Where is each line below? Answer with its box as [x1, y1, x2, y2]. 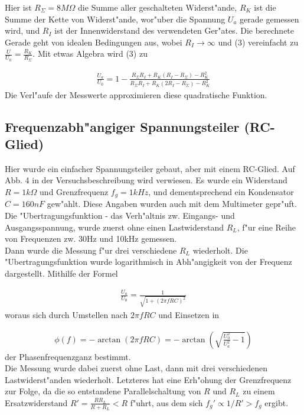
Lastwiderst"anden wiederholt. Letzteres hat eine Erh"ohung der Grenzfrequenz [5, 373, 292, 385]
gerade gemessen [240, 12, 299, 25]
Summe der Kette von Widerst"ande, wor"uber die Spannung [5, 12, 225, 25]
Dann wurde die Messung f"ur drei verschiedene [5, 244, 177, 256]
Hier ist [5, 1, 32, 13]
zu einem [243, 385, 275, 397]
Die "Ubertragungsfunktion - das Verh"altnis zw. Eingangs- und [5, 209, 235, 221]
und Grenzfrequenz [40, 185, 109, 197]
